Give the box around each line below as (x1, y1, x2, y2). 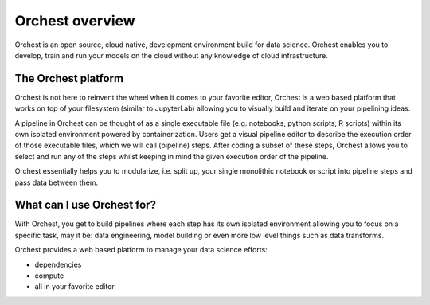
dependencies (34, 260, 82, 269)
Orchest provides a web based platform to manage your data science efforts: (14, 245, 268, 255)
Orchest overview (14, 12, 135, 29)
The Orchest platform (14, 72, 123, 85)
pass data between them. (14, 178, 99, 187)
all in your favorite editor (34, 282, 115, 291)
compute (34, 271, 64, 280)
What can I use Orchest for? (14, 198, 157, 212)
